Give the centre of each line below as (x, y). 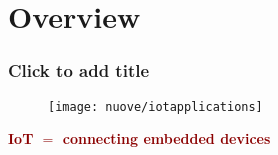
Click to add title (79, 70)
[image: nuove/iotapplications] (155, 106)
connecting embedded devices (166, 138)
